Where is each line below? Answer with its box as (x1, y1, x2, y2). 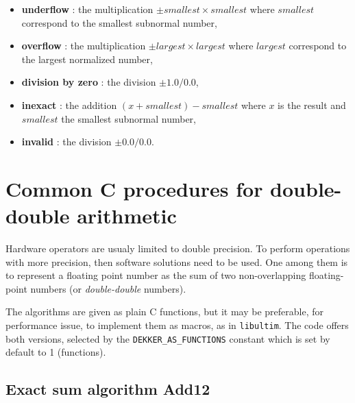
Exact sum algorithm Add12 (5, 378, 210, 400)
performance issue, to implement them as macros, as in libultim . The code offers (5, 318, 349, 332)
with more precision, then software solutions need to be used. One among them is (5, 254, 348, 269)
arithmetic (77, 201, 177, 230)
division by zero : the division (21, 75, 156, 89)
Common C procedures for (5, 174, 263, 202)
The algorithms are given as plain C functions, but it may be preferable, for (5, 304, 324, 319)
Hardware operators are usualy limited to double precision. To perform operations (5, 241, 350, 256)
